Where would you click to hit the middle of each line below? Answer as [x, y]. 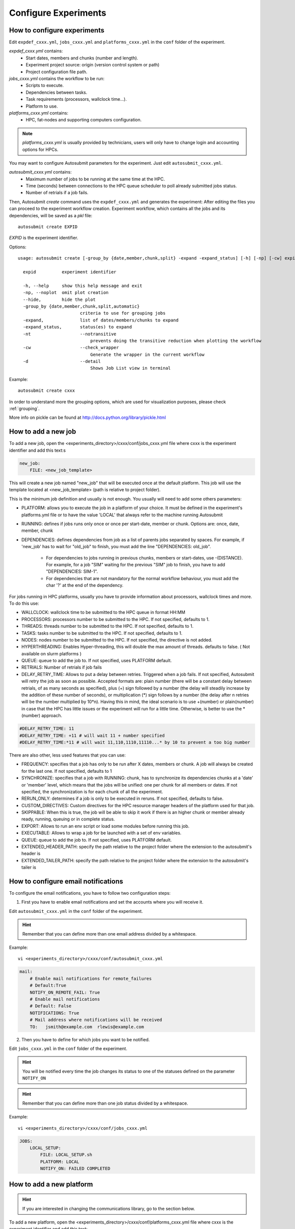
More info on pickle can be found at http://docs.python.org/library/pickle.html [88, 417]
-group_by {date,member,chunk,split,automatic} [81, 306]
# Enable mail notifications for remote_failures [91, 979]
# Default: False [51, 1006]
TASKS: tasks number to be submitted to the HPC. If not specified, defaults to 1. [102, 633]
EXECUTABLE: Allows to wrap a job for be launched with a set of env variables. [102, 833]
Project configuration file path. [57, 72]
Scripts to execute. [45, 86]
